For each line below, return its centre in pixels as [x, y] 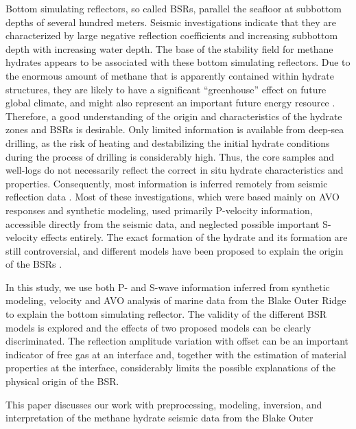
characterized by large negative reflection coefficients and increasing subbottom [172, 35]
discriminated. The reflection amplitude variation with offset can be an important [177, 341]
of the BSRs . [34, 264]
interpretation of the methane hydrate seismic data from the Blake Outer [159, 418]
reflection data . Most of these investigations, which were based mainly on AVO [173, 197]
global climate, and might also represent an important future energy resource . [170, 103]
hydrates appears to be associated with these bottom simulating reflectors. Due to [178, 62]
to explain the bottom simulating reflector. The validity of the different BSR [166, 314]
